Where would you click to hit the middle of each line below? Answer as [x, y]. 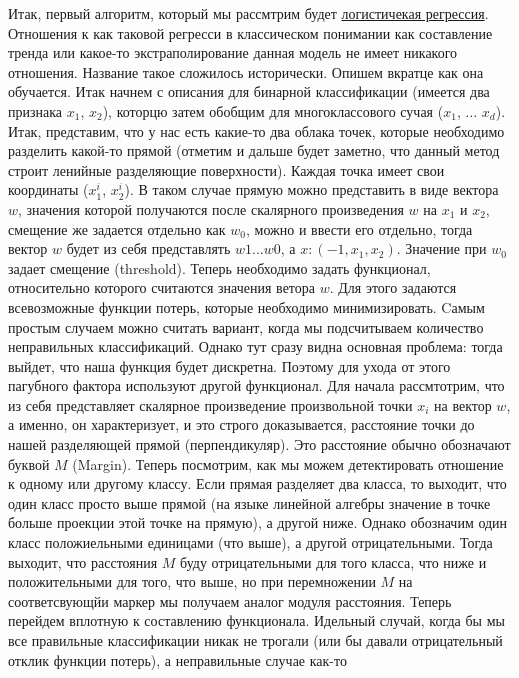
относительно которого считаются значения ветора [161, 287]
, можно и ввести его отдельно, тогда [359, 228]
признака [35, 110]
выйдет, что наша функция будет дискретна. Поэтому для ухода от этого [229, 365]
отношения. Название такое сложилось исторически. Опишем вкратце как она [246, 71]
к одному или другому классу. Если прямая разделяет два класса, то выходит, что [257, 483]
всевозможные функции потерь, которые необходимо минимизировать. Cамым [246, 306]
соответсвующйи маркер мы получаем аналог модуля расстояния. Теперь [230, 600]
